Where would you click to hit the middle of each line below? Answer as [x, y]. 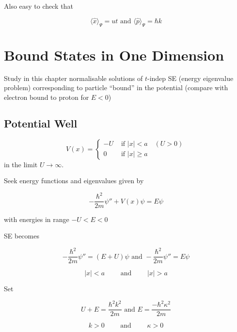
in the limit [21, 164]
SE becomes [22, 236]
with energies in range [37, 219]
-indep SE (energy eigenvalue [190, 78]
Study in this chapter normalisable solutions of [73, 78]
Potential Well [41, 123]
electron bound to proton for [47, 97]
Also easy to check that [39, 6]
